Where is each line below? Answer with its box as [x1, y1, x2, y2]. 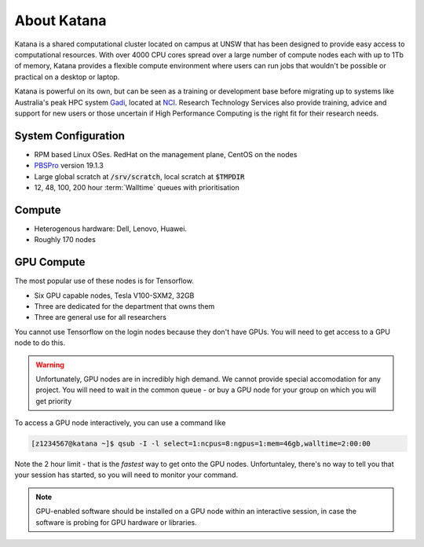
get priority [35, 396, 72, 406]
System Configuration [14, 129, 126, 142]
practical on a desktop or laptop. [14, 72, 120, 82]
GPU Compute [14, 255, 86, 269]
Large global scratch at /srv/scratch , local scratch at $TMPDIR [34, 171, 245, 181]
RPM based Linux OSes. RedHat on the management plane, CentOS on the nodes [34, 149, 298, 159]
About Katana [14, 12, 107, 29]
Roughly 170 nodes [34, 235, 96, 244]
